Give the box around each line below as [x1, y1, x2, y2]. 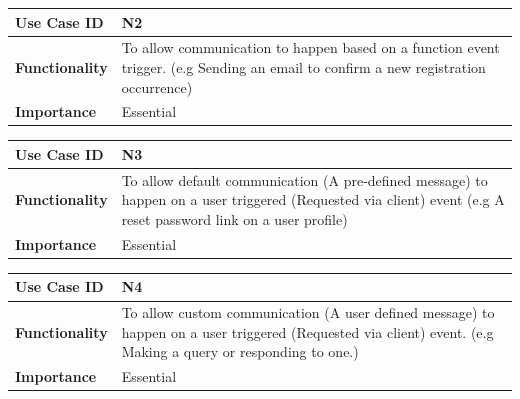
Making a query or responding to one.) [121, 341, 359, 362]
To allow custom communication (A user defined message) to [121, 302, 495, 323]
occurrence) [121, 76, 193, 97]
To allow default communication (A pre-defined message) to [121, 169, 488, 190]
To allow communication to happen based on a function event [121, 37, 500, 58]
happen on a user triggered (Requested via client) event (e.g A [121, 189, 505, 210]
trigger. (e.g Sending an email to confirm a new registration [121, 56, 486, 77]
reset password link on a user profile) [121, 209, 348, 229]
